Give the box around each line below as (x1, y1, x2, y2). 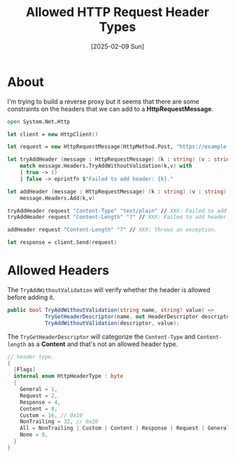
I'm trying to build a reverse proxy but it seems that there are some (7, 97, 199, 106)
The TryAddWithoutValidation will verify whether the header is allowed (7, 286, 211, 294)
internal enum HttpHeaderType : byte (13, 373, 124, 380)
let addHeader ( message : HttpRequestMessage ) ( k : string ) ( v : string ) (7, 188, 227, 195)
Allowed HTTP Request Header (25, 4, 210, 20)
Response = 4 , (20, 399, 61, 406)
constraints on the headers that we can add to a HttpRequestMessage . (7, 104, 214, 113)
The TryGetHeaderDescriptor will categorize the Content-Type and (7, 332, 196, 341)
